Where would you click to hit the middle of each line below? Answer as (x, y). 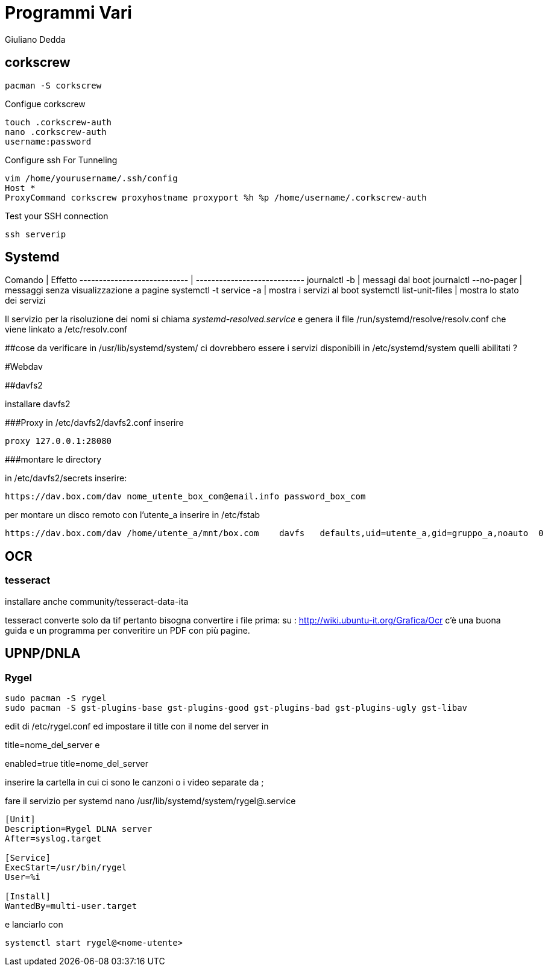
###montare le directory (53, 460)
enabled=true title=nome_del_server (77, 763)
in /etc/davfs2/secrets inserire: (66, 478)
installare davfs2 (38, 404)
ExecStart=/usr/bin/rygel (66, 867)
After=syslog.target (53, 838)
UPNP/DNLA (43, 654)
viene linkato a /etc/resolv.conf (66, 329)
